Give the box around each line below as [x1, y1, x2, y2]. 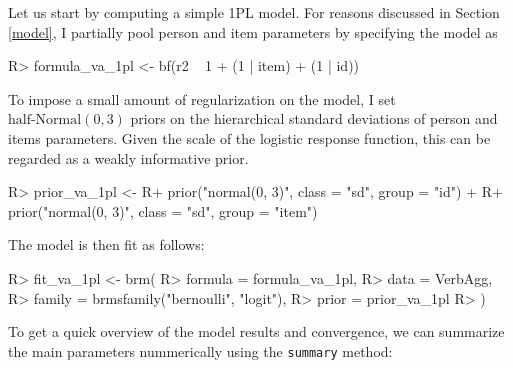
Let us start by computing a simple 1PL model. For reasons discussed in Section [8, 2, 500, 22]
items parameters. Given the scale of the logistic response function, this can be [8, 127, 491, 148]
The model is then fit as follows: [8, 234, 205, 255]
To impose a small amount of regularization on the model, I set [8, 88, 396, 109]
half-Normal [8, 113, 82, 128]
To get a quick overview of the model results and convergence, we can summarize [8, 321, 505, 342]
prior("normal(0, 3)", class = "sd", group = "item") [8, 200, 318, 221]
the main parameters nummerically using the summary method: [8, 340, 393, 361]
